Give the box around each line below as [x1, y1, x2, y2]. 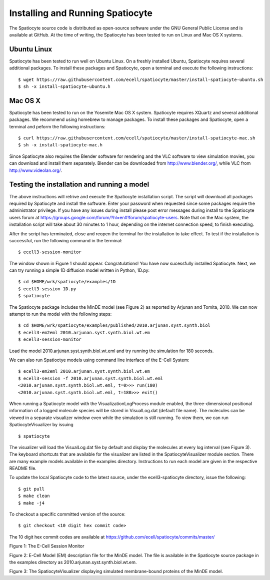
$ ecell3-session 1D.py [18, 286, 76, 292]
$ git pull [18, 486, 45, 492]
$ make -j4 [18, 500, 45, 506]
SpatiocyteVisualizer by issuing [9, 422, 73, 428]
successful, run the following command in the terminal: [9, 237, 122, 243]
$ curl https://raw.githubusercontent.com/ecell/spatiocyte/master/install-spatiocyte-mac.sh [18, 135, 255, 141]
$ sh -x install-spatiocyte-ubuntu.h [18, 84, 111, 89]
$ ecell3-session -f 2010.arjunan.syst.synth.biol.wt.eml [18, 375, 163, 381]
